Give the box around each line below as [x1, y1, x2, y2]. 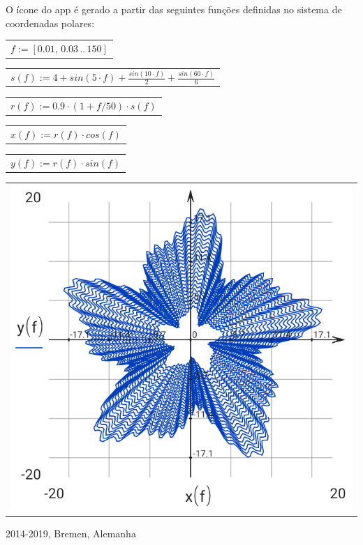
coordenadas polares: [6, 15, 95, 30]
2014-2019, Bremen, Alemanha [6, 526, 136, 541]
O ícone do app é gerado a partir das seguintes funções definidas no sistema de [6, 2, 342, 16]
